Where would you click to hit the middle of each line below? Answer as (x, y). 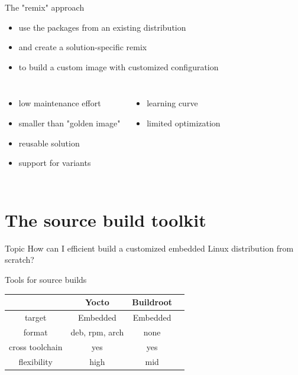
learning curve (172, 103)
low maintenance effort (60, 103)
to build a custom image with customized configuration (119, 66)
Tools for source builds (46, 280)
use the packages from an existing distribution (102, 27)
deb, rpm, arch (97, 332)
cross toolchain (36, 346)
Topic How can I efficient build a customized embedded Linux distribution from (149, 248)
